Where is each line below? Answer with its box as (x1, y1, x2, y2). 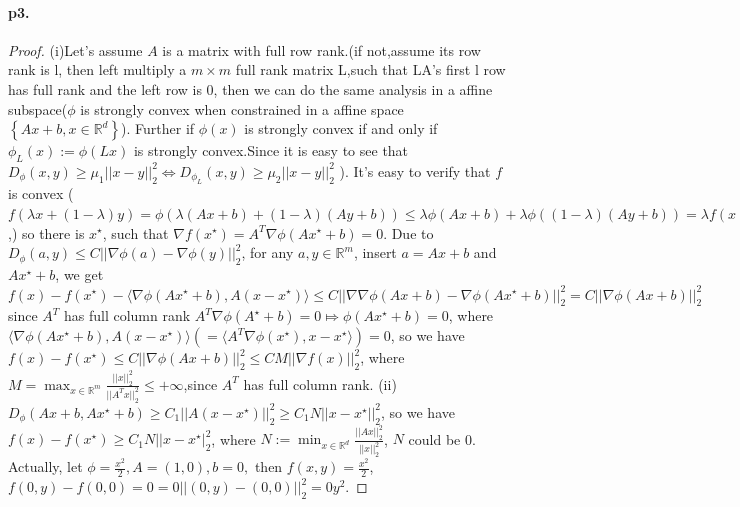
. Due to (383, 222, 434, 243)
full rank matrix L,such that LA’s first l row (235, 59, 506, 80)
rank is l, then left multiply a (8, 59, 187, 80)
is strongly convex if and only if (244, 118, 438, 139)
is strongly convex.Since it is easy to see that (133, 140, 409, 161)
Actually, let (8, 456, 83, 477)
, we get (55, 263, 104, 284)
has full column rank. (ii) (243, 373, 397, 394)
